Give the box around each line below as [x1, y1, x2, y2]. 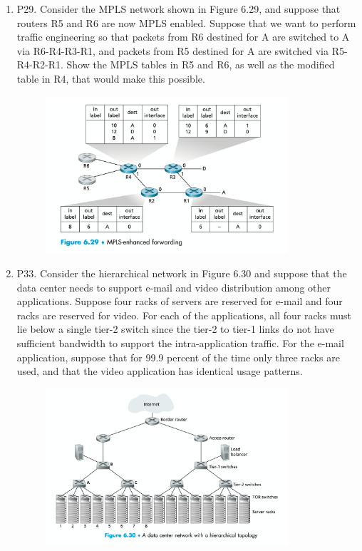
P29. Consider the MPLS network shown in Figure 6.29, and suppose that [16, 1, 341, 16]
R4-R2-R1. [16, 57, 63, 72]
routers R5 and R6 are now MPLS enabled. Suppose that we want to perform [16, 15, 356, 30]
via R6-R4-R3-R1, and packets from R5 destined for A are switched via [16, 43, 329, 58]
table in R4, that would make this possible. [16, 71, 205, 86]
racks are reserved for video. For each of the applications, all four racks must [16, 307, 351, 322]
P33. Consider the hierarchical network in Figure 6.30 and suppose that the [16, 266, 347, 281]
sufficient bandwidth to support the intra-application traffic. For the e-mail [16, 336, 344, 351]
